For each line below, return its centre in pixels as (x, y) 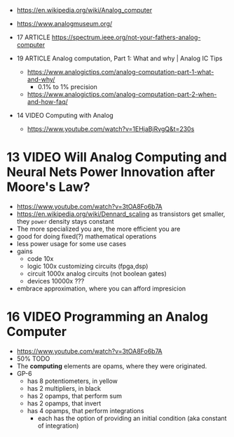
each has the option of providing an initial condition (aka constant (132, 418)
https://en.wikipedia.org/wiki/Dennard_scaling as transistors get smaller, (121, 214)
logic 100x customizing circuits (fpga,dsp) (88, 266)
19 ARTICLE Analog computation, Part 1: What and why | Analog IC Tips (119, 58)
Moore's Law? (48, 187)
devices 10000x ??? (56, 281)
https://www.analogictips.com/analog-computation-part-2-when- (122, 94)
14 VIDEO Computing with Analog (65, 115)
